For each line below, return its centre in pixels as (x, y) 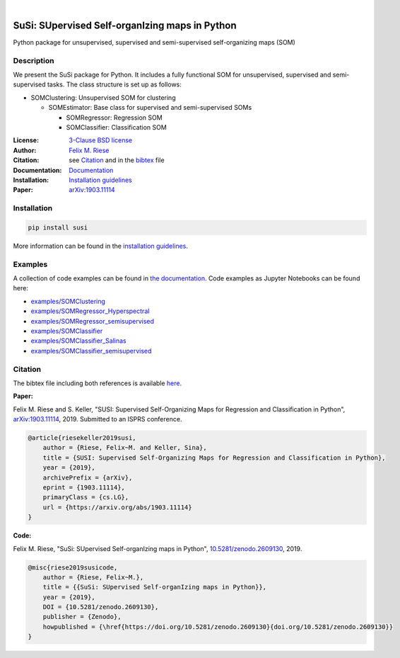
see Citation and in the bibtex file (117, 160)
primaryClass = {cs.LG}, (86, 497)
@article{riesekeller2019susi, (82, 438)
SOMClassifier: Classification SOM (117, 127)
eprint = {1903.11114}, (84, 488)
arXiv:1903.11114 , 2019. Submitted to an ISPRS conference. (98, 419)
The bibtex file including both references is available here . (98, 383)
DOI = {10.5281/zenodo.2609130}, (101, 607)
